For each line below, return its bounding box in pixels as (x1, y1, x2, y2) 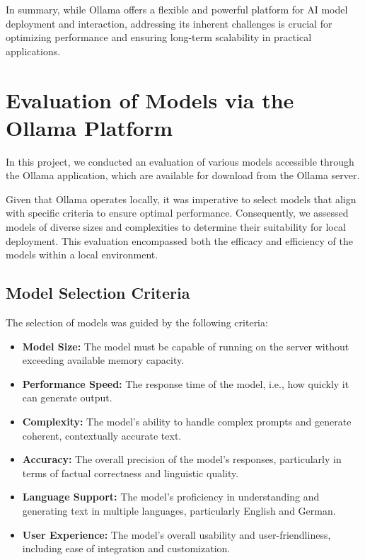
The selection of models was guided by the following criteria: (6, 315, 268, 330)
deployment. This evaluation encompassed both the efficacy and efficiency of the (6, 233, 353, 248)
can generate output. (22, 390, 112, 405)
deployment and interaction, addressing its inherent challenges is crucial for (6, 16, 332, 30)
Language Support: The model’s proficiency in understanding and (22, 489, 320, 504)
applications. (6, 43, 61, 58)
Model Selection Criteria (6, 282, 190, 304)
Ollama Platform (6, 113, 173, 142)
